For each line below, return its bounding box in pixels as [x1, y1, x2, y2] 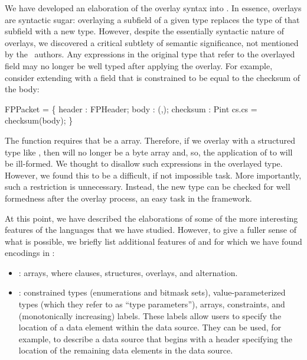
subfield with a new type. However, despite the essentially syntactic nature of [5, 25, 284, 37]
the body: [5, 83, 40, 95]
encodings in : [5, 247, 55, 259]
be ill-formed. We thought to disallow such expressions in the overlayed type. [5, 157, 283, 170]
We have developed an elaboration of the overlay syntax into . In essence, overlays [5, 2, 302, 14]
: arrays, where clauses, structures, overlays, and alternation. [18, 266, 238, 278]
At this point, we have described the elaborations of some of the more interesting [5, 212, 298, 224]
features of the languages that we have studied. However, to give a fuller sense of [5, 223, 296, 236]
